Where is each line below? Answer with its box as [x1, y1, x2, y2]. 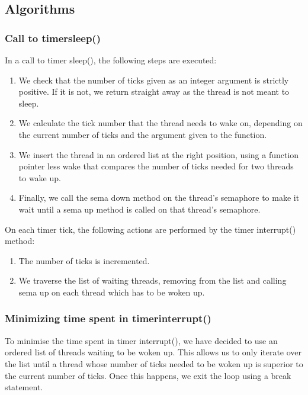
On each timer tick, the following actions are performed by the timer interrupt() [5, 223, 296, 235]
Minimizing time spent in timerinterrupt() [5, 311, 211, 326]
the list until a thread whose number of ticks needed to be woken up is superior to [5, 357, 303, 370]
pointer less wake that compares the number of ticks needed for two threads [18, 160, 294, 172]
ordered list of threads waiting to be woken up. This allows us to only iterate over [5, 346, 302, 358]
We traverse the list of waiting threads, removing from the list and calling [18, 274, 287, 287]
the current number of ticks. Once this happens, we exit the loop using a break [5, 369, 291, 381]
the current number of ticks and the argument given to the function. [18, 128, 267, 140]
